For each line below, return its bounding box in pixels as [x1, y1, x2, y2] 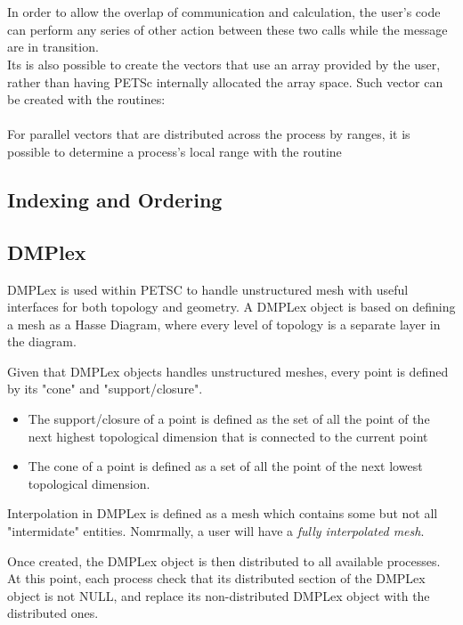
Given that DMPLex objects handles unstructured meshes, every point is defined [7, 361, 449, 380]
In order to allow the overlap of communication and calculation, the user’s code [7, 3, 441, 21]
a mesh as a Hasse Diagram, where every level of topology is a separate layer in [7, 314, 441, 333]
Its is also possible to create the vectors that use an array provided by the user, [7, 54, 441, 73]
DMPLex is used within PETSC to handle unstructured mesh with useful [7, 280, 409, 298]
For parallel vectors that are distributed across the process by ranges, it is [7, 125, 410, 143]
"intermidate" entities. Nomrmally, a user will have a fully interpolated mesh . [7, 522, 425, 540]
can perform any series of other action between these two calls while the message [7, 20, 448, 38]
